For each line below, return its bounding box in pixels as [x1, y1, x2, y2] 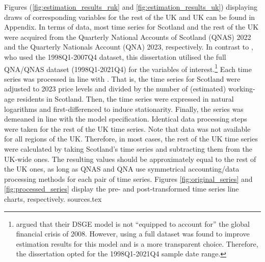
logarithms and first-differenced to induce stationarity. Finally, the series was [4, 103, 244, 114]
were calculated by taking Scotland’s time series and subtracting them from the [4, 143, 252, 154]
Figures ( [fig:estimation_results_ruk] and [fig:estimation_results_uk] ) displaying [4, 2, 257, 12]
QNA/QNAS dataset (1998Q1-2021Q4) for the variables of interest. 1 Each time [4, 62, 252, 74]
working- [228, 83, 255, 94]
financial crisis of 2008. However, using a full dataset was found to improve [16, 228, 250, 239]
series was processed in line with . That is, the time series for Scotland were [4, 73, 241, 84]
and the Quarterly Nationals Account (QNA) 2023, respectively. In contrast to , [4, 41, 253, 52]
